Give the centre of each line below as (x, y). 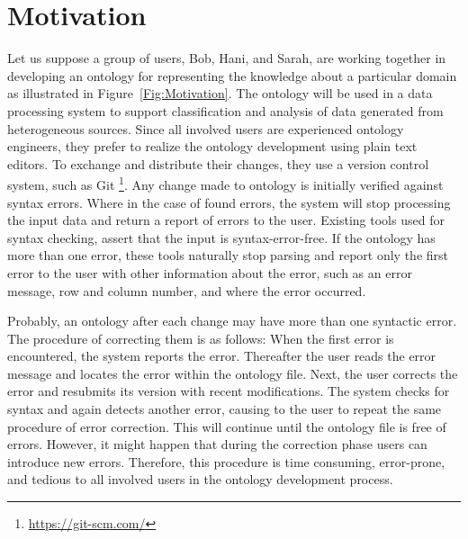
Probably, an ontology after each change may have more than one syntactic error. (232, 321)
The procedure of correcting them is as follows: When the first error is (201, 338)
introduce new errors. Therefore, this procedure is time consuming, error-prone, (226, 461)
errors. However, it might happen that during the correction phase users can (217, 444)
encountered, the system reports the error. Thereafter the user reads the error (222, 356)
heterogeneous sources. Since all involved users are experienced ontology (206, 128)
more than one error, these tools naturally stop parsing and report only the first (228, 255)
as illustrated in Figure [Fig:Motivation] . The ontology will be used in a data (220, 93)
